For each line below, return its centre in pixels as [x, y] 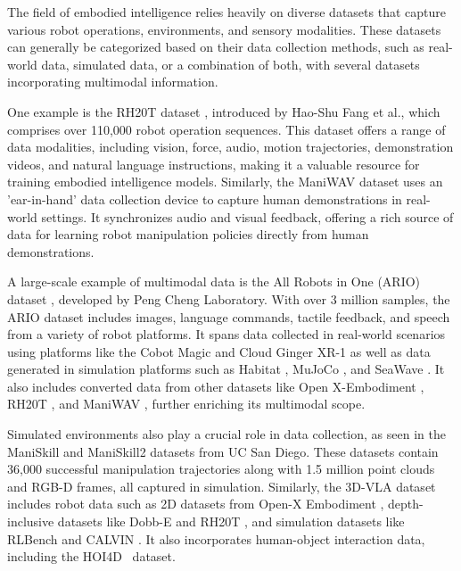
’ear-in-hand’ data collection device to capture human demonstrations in [205, 199]
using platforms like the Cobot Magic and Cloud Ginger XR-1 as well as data [219, 351]
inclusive [31, 521]
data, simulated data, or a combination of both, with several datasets [230, 64]
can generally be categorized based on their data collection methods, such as [216, 47]
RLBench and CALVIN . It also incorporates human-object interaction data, [216, 538]
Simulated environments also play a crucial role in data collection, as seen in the [226, 434]
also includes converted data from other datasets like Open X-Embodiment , [216, 386]
